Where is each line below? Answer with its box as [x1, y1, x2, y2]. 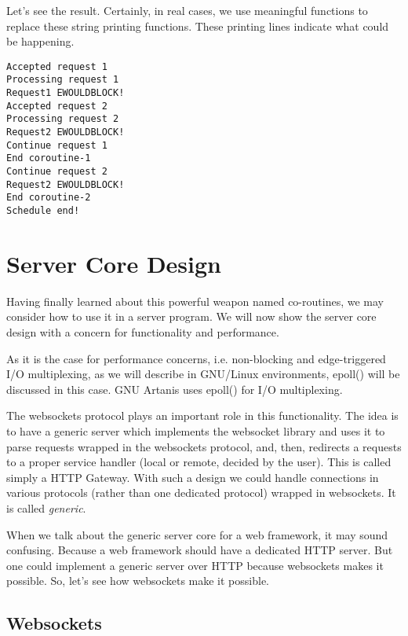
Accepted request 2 [6, 100, 107, 112]
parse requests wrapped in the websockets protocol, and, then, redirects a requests [6, 438, 402, 454]
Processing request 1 [6, 74, 119, 86]
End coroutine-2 [6, 192, 91, 204]
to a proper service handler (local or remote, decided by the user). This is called [6, 454, 392, 470]
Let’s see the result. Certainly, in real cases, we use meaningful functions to [6, 2, 368, 18]
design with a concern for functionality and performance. [6, 323, 279, 340]
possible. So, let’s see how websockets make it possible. [6, 572, 269, 589]
